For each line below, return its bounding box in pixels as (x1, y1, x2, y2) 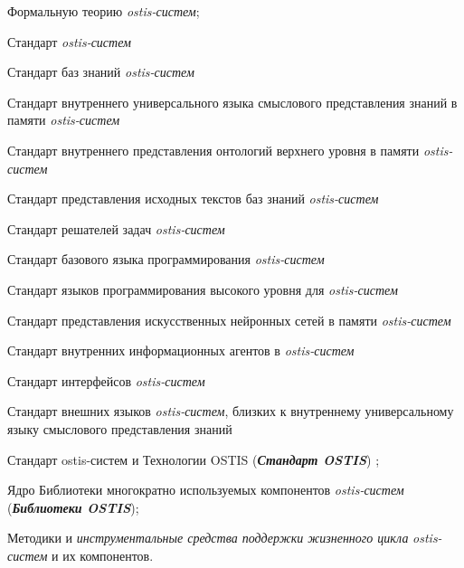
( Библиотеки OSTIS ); (7, 497, 139, 516)
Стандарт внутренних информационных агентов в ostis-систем (7, 341, 355, 360)
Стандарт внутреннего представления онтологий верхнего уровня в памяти (7, 140, 420, 159)
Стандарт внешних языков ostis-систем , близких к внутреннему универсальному (7, 402, 454, 421)
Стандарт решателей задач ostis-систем (7, 219, 225, 238)
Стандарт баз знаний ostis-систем (7, 62, 194, 81)
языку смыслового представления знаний (7, 419, 232, 438)
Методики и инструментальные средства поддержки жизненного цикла (7, 528, 409, 547)
